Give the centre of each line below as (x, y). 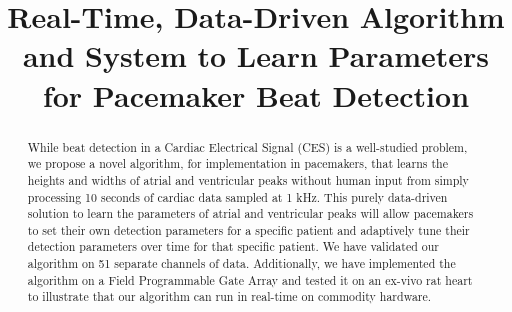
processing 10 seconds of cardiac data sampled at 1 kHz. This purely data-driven (237, 196)
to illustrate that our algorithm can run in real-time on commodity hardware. (229, 296)
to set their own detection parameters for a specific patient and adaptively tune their (248, 229)
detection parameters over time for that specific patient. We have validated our (233, 246)
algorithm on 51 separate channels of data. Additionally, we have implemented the (241, 263)
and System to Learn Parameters (256, 55)
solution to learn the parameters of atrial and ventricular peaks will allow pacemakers (250, 213)
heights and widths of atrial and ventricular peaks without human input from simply (248, 179)
